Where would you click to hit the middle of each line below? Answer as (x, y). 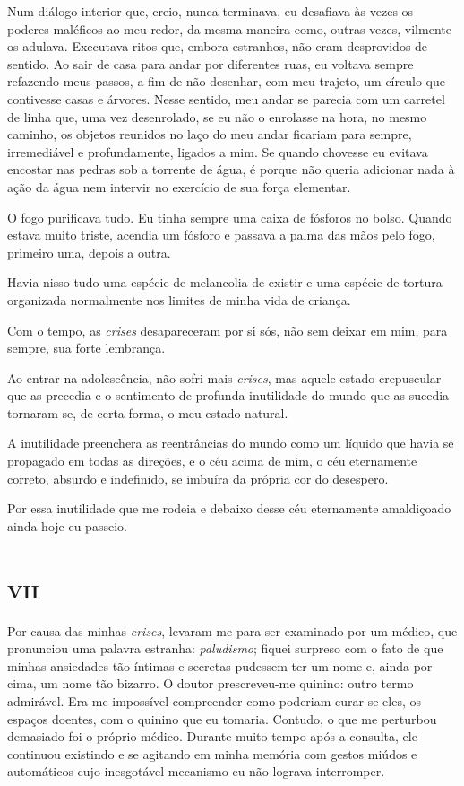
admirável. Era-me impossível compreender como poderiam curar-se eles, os (215, 700)
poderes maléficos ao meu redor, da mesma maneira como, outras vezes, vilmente (229, 28)
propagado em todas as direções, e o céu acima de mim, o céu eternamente (212, 461)
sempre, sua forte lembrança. (86, 348)
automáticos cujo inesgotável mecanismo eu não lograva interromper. (196, 771)
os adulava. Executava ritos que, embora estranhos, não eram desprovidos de (218, 46)
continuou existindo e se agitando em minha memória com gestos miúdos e (212, 753)
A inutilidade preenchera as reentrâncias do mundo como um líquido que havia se (231, 443)
